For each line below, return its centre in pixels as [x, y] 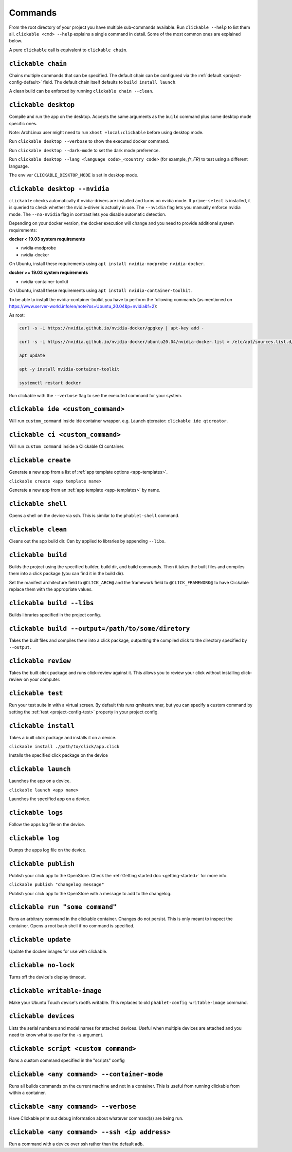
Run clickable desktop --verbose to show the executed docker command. [89, 141]
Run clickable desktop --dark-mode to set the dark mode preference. [84, 150]
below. [16, 41]
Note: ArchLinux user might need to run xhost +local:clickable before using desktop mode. [106, 133]
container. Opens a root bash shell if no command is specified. [72, 925]
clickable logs [36, 812]
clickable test [36, 693]
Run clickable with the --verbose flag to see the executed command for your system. [96, 395]
